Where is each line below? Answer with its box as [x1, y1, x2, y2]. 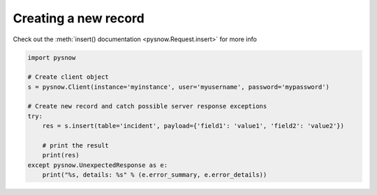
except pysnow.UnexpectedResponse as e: [27, 161, 168, 169]
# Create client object [27, 73, 110, 81]
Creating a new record [13, 10, 145, 26]
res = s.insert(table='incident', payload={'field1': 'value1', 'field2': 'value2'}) [42, 122, 345, 130]
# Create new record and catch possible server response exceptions [27, 102, 267, 110]
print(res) [42, 151, 80, 159]
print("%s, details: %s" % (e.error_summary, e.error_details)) [42, 171, 267, 179]
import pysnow [27, 53, 76, 62]
